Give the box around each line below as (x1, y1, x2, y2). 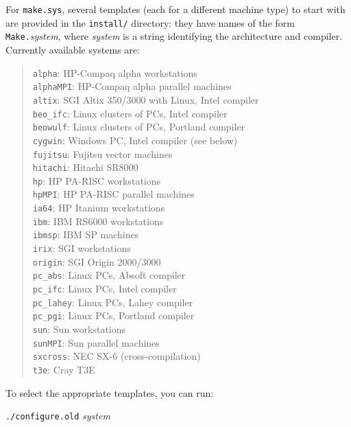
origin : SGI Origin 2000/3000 (32, 254, 161, 268)
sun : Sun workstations (32, 322, 126, 336)
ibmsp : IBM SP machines (32, 227, 139, 242)
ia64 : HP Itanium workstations (32, 200, 165, 215)
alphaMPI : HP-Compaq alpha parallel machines (32, 79, 232, 93)
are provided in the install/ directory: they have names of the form (5, 15, 295, 30)
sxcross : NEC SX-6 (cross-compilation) (32, 349, 201, 363)
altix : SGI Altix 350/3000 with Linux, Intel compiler (32, 92, 259, 106)
